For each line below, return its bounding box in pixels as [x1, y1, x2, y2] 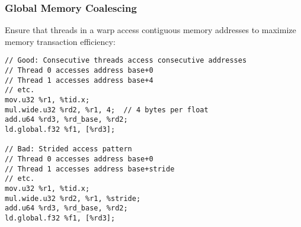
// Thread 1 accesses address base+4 [5, 76, 153, 85]
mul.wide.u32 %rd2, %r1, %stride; [5, 194, 141, 203]
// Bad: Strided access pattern [5, 145, 132, 154]
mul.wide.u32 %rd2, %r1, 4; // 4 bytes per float [5, 105, 209, 114]
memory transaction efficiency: [5, 35, 116, 47]
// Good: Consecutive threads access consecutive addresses [5, 56, 247, 65]
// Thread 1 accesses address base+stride [5, 164, 175, 173]
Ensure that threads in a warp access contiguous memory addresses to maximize [5, 24, 296, 36]
